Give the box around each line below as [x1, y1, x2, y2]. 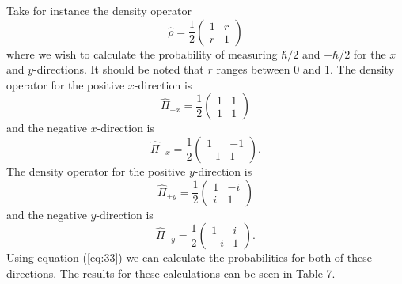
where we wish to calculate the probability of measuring [6, 45, 278, 62]
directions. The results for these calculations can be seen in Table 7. [6, 264, 336, 281]
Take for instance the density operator [6, 2, 192, 18]
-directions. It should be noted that [33, 61, 204, 78]
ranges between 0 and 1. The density [216, 61, 394, 78]
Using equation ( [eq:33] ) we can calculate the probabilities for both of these [6, 249, 372, 266]
